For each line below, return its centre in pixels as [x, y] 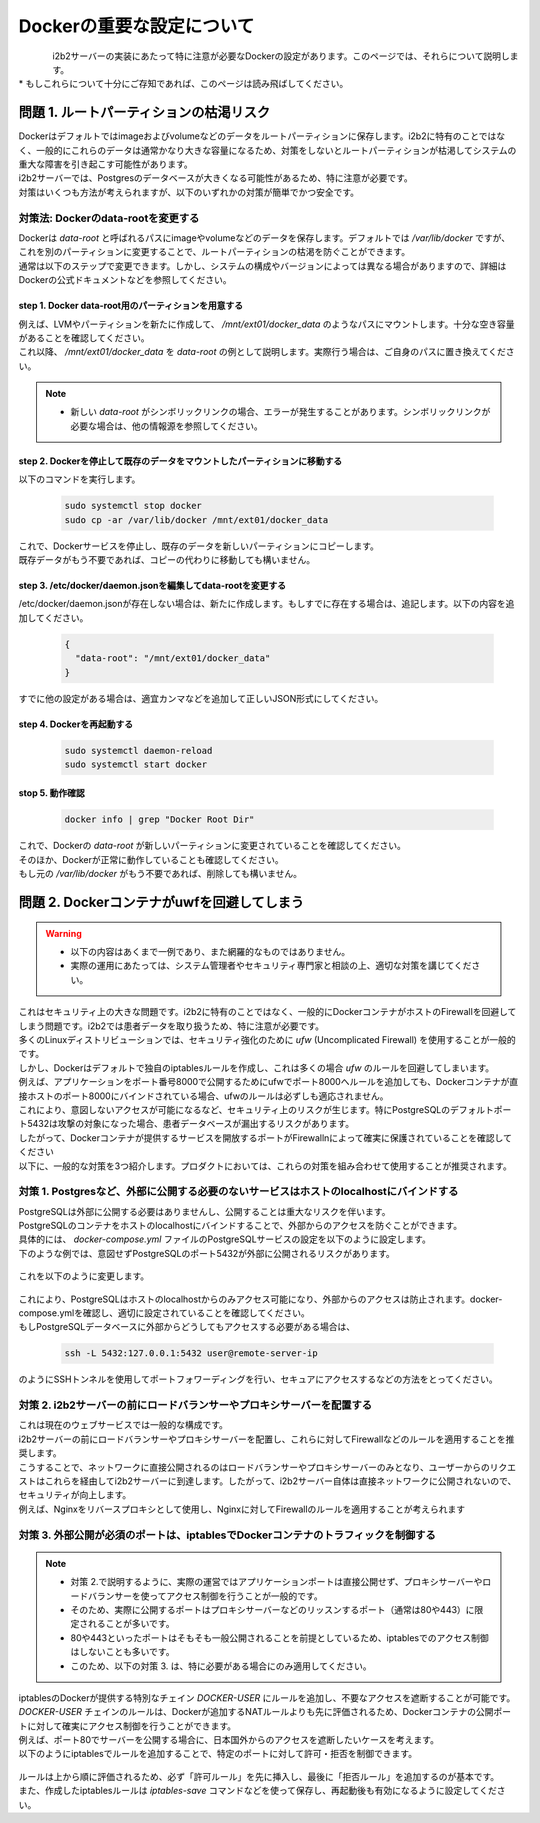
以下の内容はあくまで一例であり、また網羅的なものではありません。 [210, 952]
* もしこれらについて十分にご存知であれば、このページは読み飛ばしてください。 [183, 84]
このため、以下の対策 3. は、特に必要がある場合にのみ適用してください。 [221, 1666]
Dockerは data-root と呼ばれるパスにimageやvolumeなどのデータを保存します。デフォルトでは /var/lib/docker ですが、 [264, 237]
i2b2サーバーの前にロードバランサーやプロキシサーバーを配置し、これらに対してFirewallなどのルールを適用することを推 [266, 1439]
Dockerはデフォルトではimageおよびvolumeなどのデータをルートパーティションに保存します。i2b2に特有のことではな [262, 136]
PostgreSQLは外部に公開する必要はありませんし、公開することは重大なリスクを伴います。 [204, 1211]
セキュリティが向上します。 [75, 1495]
